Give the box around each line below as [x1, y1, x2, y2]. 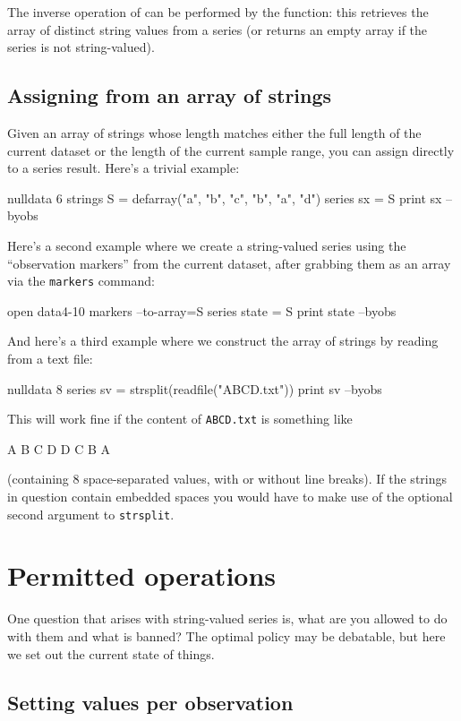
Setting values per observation [7, 688, 294, 716]
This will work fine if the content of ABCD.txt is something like [7, 409, 353, 428]
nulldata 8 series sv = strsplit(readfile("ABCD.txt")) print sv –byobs [7, 379, 382, 398]
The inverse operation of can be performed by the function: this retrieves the [7, 3, 429, 21]
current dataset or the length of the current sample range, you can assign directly [7, 141, 455, 159]
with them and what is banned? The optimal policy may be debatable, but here [7, 626, 446, 645]
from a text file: [7, 348, 93, 367]
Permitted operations [7, 557, 277, 594]
